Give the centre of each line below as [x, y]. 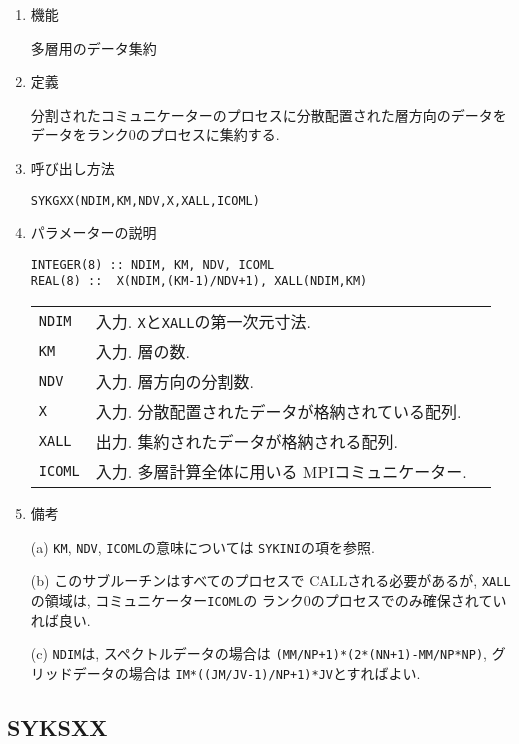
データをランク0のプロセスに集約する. [155, 134]
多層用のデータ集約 [93, 47]
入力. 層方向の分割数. [174, 382]
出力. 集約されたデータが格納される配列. [246, 442]
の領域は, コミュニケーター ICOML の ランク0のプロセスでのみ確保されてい [268, 600]
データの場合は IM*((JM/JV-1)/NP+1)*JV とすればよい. [246, 672]
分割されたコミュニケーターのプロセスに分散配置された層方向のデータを [268, 114]
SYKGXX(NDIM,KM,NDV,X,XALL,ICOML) [145, 200]
